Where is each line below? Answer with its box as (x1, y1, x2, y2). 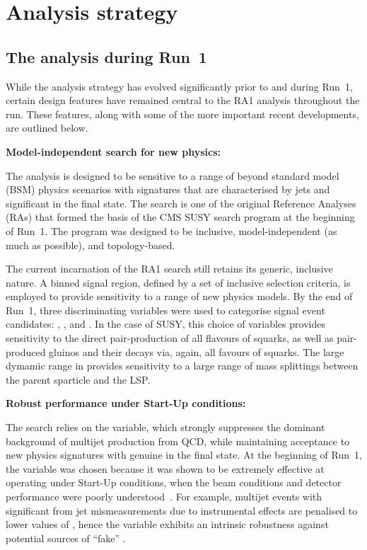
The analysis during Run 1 (6, 45, 207, 67)
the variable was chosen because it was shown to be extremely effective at (6, 461, 325, 476)
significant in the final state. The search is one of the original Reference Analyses (6, 195, 356, 210)
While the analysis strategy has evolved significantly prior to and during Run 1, (6, 79, 353, 93)
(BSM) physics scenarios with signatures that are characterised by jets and (6, 182, 330, 197)
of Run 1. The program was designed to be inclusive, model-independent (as (6, 223, 337, 238)
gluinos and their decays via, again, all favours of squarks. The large (49, 344, 344, 359)
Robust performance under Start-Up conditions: (6, 396, 246, 411)
